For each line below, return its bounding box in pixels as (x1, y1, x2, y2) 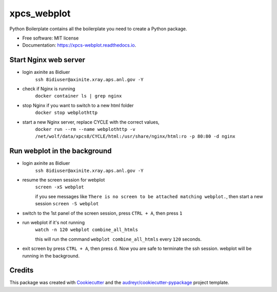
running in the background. (22, 252, 80, 259)
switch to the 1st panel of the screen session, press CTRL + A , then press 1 (22, 210, 183, 216)
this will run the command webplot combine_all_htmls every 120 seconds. (35, 236, 202, 242)
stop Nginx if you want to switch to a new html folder (22, 102, 134, 108)
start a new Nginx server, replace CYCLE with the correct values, (22, 119, 160, 125)
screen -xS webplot (35, 184, 84, 190)
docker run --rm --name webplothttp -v (35, 126, 135, 132)
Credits (9, 266, 34, 275)
